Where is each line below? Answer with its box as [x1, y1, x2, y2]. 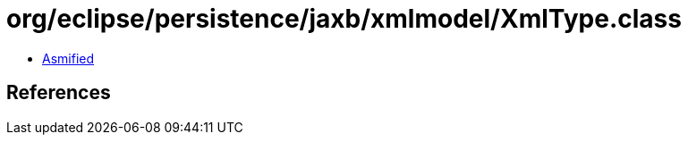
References [6, 81, 111, 104]
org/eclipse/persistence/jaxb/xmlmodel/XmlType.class [6, 4, 682, 34]
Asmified [42, 50, 95, 66]
